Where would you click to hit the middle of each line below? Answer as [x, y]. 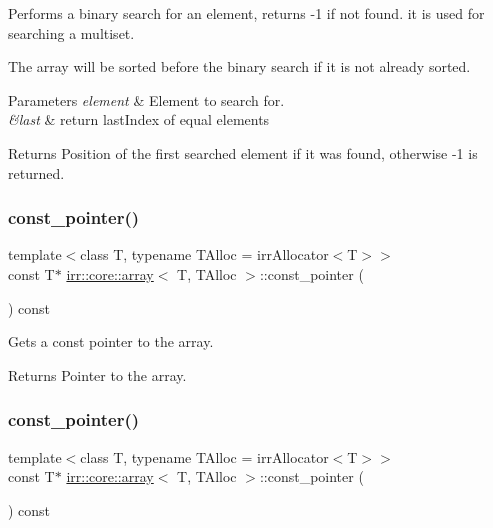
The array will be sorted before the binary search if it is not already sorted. [239, 66]
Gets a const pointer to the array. [111, 341]
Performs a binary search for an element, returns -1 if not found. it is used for [246, 13]
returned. [36, 172]
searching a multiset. [71, 32]
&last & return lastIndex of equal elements [139, 119]
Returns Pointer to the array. [97, 374]
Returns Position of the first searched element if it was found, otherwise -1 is [243, 152]
